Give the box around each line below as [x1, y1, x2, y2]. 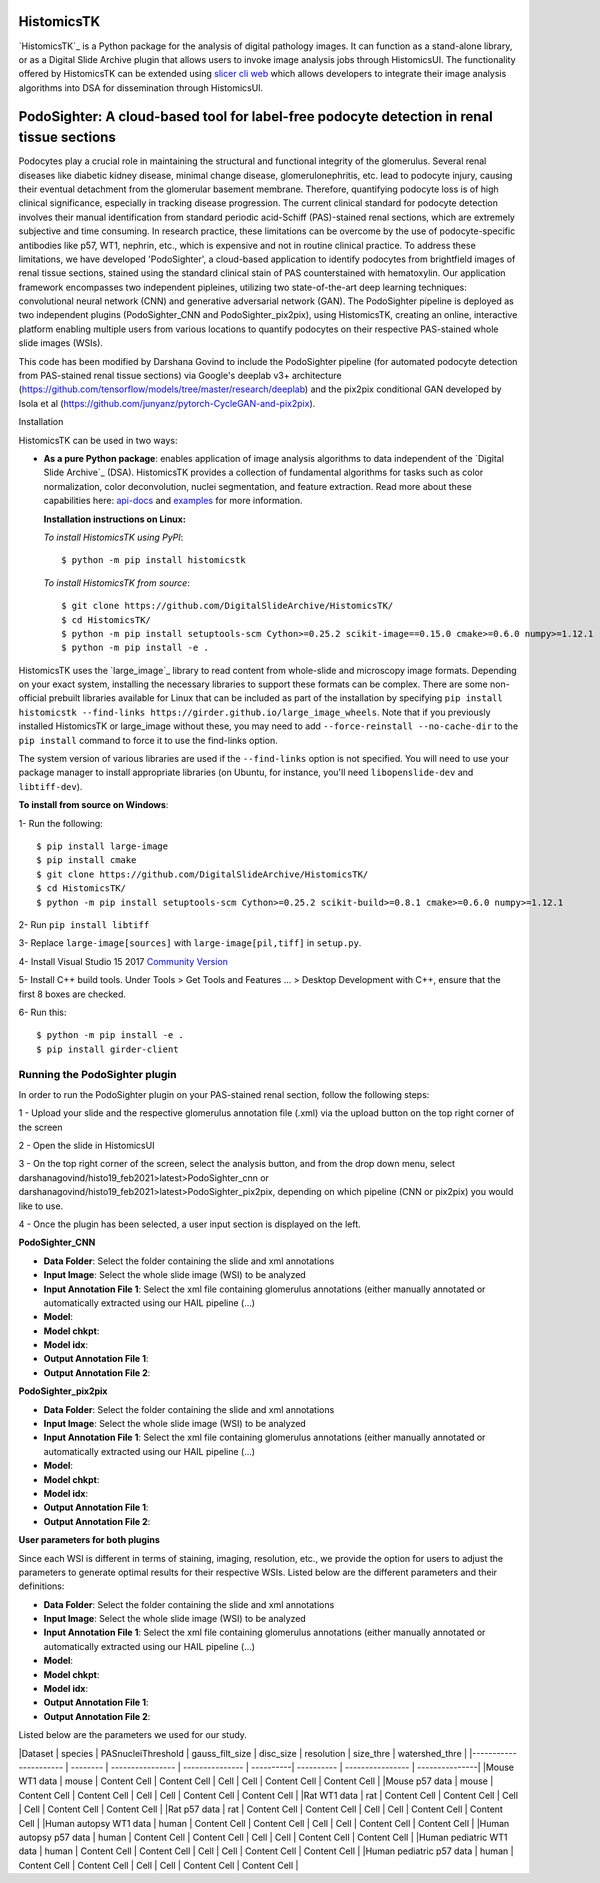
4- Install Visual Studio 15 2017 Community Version [18, 955, 229, 967]
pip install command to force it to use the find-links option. [18, 734, 279, 746]
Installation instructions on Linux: [43, 513, 187, 525]
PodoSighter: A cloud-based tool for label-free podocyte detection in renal [18, 108, 494, 125]
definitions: [18, 1580, 65, 1592]
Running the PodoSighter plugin [18, 1068, 177, 1082]
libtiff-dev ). [18, 780, 83, 792]
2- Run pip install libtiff [18, 918, 150, 930]
